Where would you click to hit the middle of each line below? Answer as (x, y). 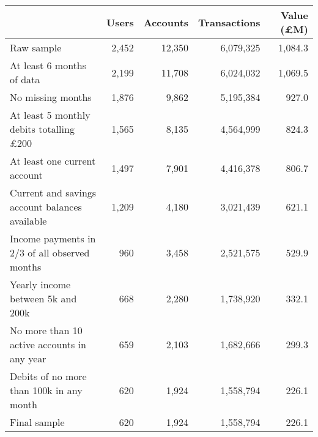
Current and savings (53, 192)
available (28, 221)
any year (28, 358)
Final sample (37, 422)
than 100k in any (46, 390)
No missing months (51, 97)
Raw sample (36, 47)
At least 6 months (48, 65)
